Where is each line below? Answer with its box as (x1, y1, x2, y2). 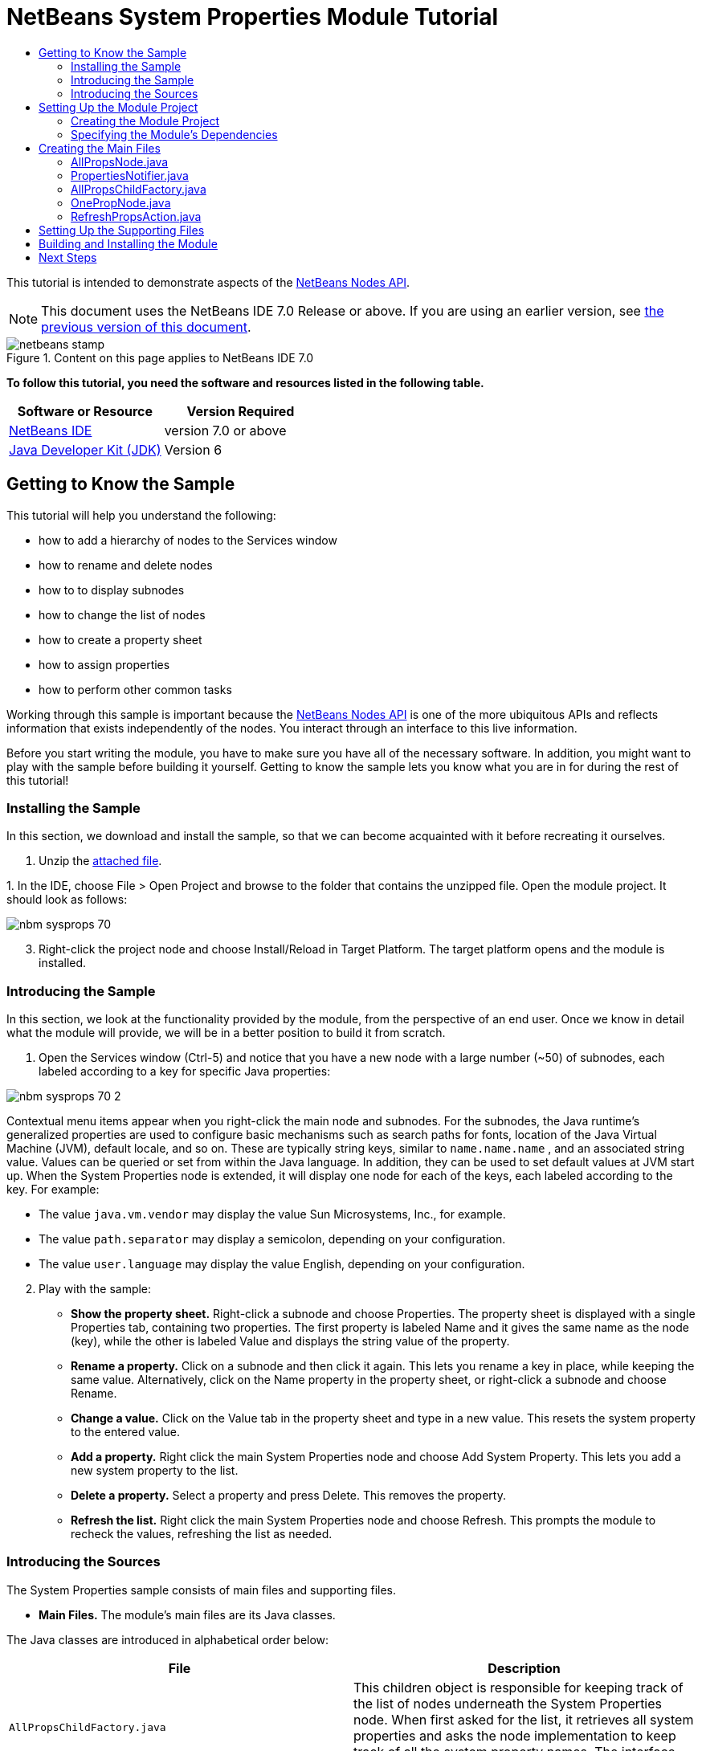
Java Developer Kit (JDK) (9, 441, 161, 458)
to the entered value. (71, 1425, 181, 1439)
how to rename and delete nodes (39, 557, 213, 572)
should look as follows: (6, 892, 128, 907)
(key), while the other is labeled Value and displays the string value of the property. (71, 1334, 510, 1349)
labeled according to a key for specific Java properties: (39, 1064, 331, 1079)
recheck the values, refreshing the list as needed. (71, 1527, 333, 1541)
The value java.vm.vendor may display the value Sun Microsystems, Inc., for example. (39, 1207, 506, 1222)
